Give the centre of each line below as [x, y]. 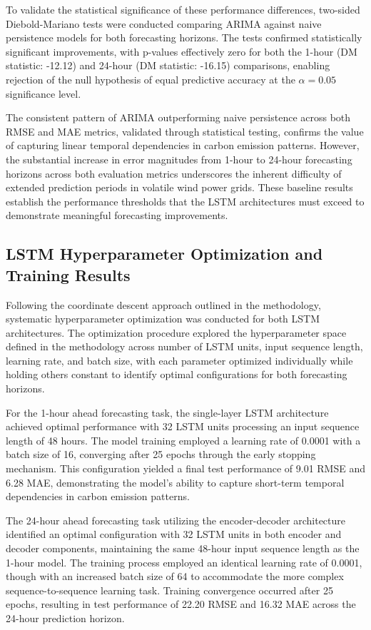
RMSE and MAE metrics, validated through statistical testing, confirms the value [185, 131]
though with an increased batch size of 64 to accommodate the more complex [175, 576]
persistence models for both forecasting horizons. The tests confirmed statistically [184, 37]
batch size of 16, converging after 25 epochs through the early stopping [161, 454]
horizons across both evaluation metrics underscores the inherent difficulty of [174, 173]
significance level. [44, 93]
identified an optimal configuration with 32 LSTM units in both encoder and [174, 534]
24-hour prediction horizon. [65, 618]
